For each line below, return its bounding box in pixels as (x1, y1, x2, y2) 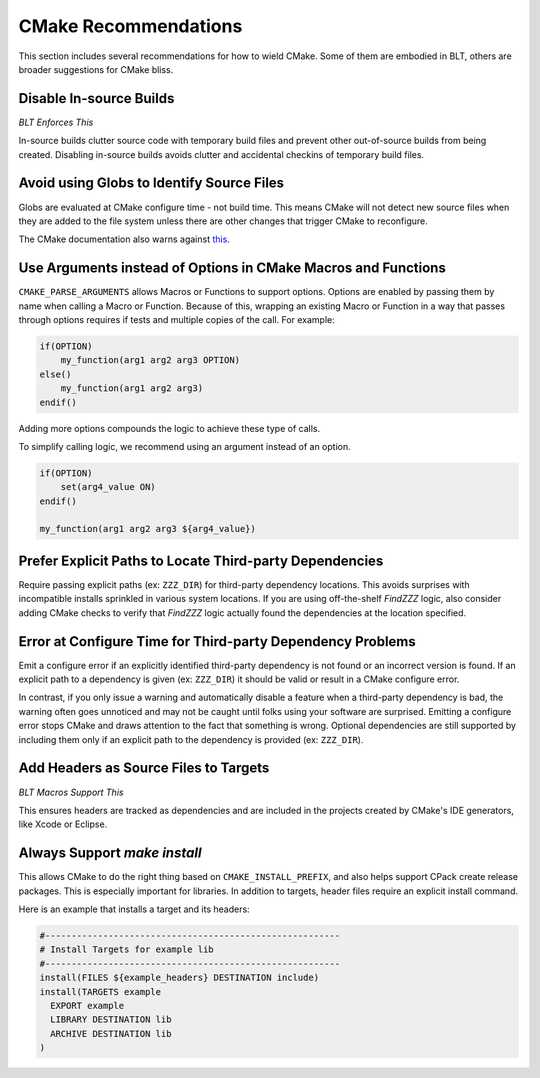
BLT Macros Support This (18, 786, 124, 798)
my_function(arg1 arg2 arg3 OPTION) (60, 355, 240, 366)
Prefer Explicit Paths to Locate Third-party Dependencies (18, 552, 384, 569)
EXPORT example (50, 1000, 125, 1011)
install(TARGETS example (39, 986, 162, 997)
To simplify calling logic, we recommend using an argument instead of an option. (18, 440, 352, 452)
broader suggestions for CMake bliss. (18, 63, 174, 75)
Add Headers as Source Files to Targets (18, 760, 270, 777)
